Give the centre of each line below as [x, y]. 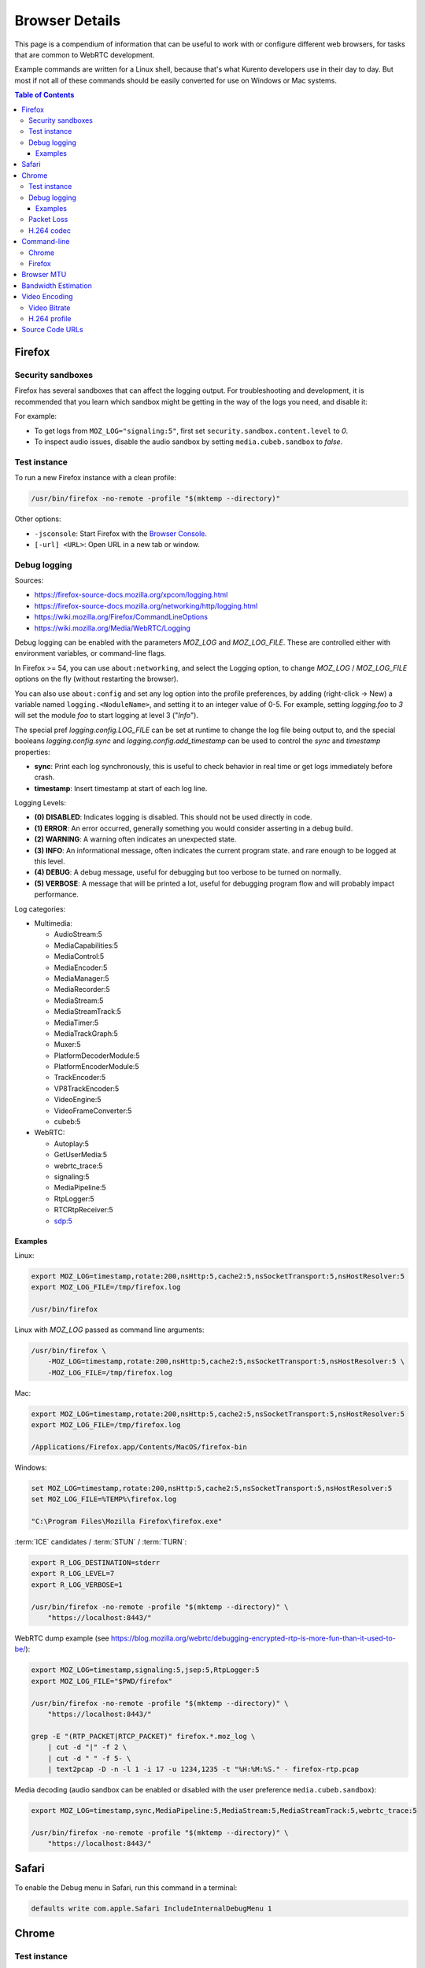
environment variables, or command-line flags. [91, 653]
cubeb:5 [67, 1122]
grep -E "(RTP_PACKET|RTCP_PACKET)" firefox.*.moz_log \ [143, 1736]
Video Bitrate [50, 308]
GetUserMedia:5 [81, 1155]
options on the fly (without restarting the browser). [96, 679]
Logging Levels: [41, 803]
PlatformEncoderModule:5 [96, 1067]
